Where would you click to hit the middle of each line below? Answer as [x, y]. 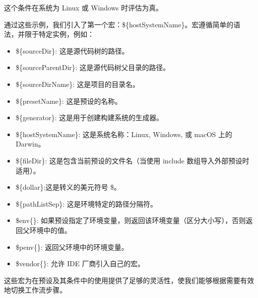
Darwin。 [30, 144]
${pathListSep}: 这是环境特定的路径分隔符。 [86, 203]
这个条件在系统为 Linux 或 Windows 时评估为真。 [83, 7]
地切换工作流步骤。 [35, 290]
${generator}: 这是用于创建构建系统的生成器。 [89, 117]
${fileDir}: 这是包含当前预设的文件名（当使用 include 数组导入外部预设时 [132, 160]
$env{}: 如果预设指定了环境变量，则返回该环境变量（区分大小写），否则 [131, 220]
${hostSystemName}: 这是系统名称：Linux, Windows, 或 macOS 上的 [124, 134]
